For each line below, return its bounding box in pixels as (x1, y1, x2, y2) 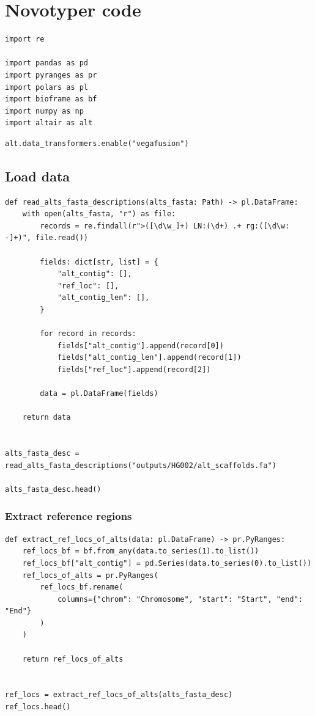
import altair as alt (5, 119, 93, 128)
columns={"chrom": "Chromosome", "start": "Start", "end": (57, 594, 303, 604)
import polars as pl (5, 82, 89, 92)
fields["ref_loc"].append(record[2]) (57, 365, 211, 374)
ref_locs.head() (5, 703, 71, 712)
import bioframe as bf (5, 95, 97, 104)
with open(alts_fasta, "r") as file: (22, 210, 176, 219)
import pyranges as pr (5, 70, 97, 79)
